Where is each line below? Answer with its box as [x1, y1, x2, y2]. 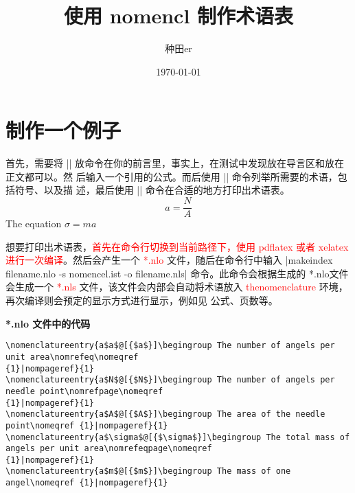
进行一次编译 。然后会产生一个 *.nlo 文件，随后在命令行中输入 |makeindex [5, 253, 333, 267]
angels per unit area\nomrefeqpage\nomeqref [5, 444, 212, 454]
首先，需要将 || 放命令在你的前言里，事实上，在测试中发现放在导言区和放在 [5, 156, 345, 170]
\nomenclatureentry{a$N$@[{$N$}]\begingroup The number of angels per [5, 375, 335, 385]
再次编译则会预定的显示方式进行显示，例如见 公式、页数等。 [5, 293, 278, 308]
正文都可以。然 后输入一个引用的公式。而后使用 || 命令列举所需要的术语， [5, 169, 338, 183]
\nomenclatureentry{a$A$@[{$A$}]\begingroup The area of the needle [5, 409, 325, 420]
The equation [5, 216, 62, 231]
